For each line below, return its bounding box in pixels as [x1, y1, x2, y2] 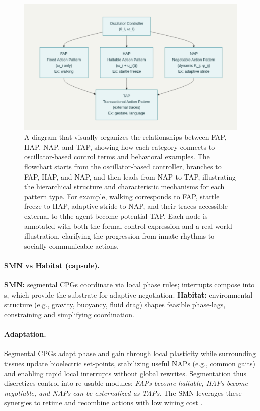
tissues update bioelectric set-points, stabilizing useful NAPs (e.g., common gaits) [4, 358, 255, 368]
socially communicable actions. [24, 240, 119, 251]
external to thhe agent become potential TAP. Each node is [24, 211, 208, 221]
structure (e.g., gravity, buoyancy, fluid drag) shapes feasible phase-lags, [4, 299, 226, 310]
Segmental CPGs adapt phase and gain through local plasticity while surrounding [4, 348, 256, 359]
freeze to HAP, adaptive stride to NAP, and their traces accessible [24, 201, 228, 211]
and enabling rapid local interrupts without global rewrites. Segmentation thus [4, 368, 246, 378]
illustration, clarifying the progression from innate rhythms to [24, 230, 215, 241]
